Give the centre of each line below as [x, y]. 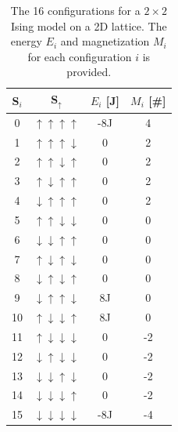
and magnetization [105, 41]
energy [26, 41]
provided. [89, 72]
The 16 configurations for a [75, 10]
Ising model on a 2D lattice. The [89, 25]
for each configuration [80, 56]
